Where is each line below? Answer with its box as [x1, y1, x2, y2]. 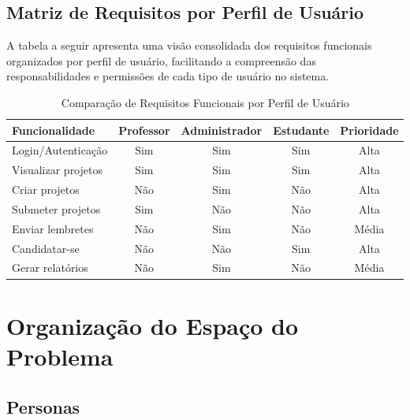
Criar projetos [12, 181, 80, 198]
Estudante [273, 121, 330, 138]
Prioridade [340, 121, 399, 138]
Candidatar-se [12, 240, 80, 256]
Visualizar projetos [12, 162, 102, 178]
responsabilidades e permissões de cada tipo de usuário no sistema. [6, 68, 330, 84]
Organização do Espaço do [6, 309, 299, 341]
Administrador [181, 121, 263, 138]
